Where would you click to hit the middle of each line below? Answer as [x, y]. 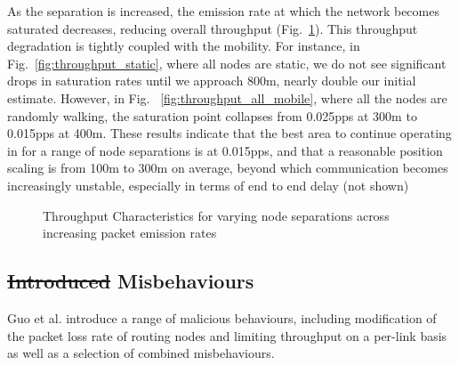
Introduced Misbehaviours [131, 281]
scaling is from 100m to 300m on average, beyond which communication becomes [228, 168]
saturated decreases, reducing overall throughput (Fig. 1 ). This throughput [213, 28]
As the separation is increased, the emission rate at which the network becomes [223, 11]
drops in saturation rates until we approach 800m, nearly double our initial [212, 81]
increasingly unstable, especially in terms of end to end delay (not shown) [208, 185]
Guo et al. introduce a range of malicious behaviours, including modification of [222, 317]
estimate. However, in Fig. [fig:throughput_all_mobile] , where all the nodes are [227, 97]
